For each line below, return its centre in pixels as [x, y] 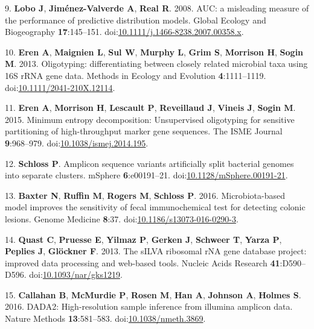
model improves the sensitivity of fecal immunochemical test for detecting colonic [155, 207]
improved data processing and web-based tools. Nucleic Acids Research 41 [143, 262]
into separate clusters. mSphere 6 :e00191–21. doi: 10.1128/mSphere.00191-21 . [146, 175]
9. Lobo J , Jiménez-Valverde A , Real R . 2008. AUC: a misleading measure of [157, 8]
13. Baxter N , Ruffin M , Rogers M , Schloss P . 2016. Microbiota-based [145, 195]
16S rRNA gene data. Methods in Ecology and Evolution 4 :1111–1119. [136, 75]
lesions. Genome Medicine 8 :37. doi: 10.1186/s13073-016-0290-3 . [122, 218]
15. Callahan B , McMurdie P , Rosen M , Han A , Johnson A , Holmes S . [153, 294]
